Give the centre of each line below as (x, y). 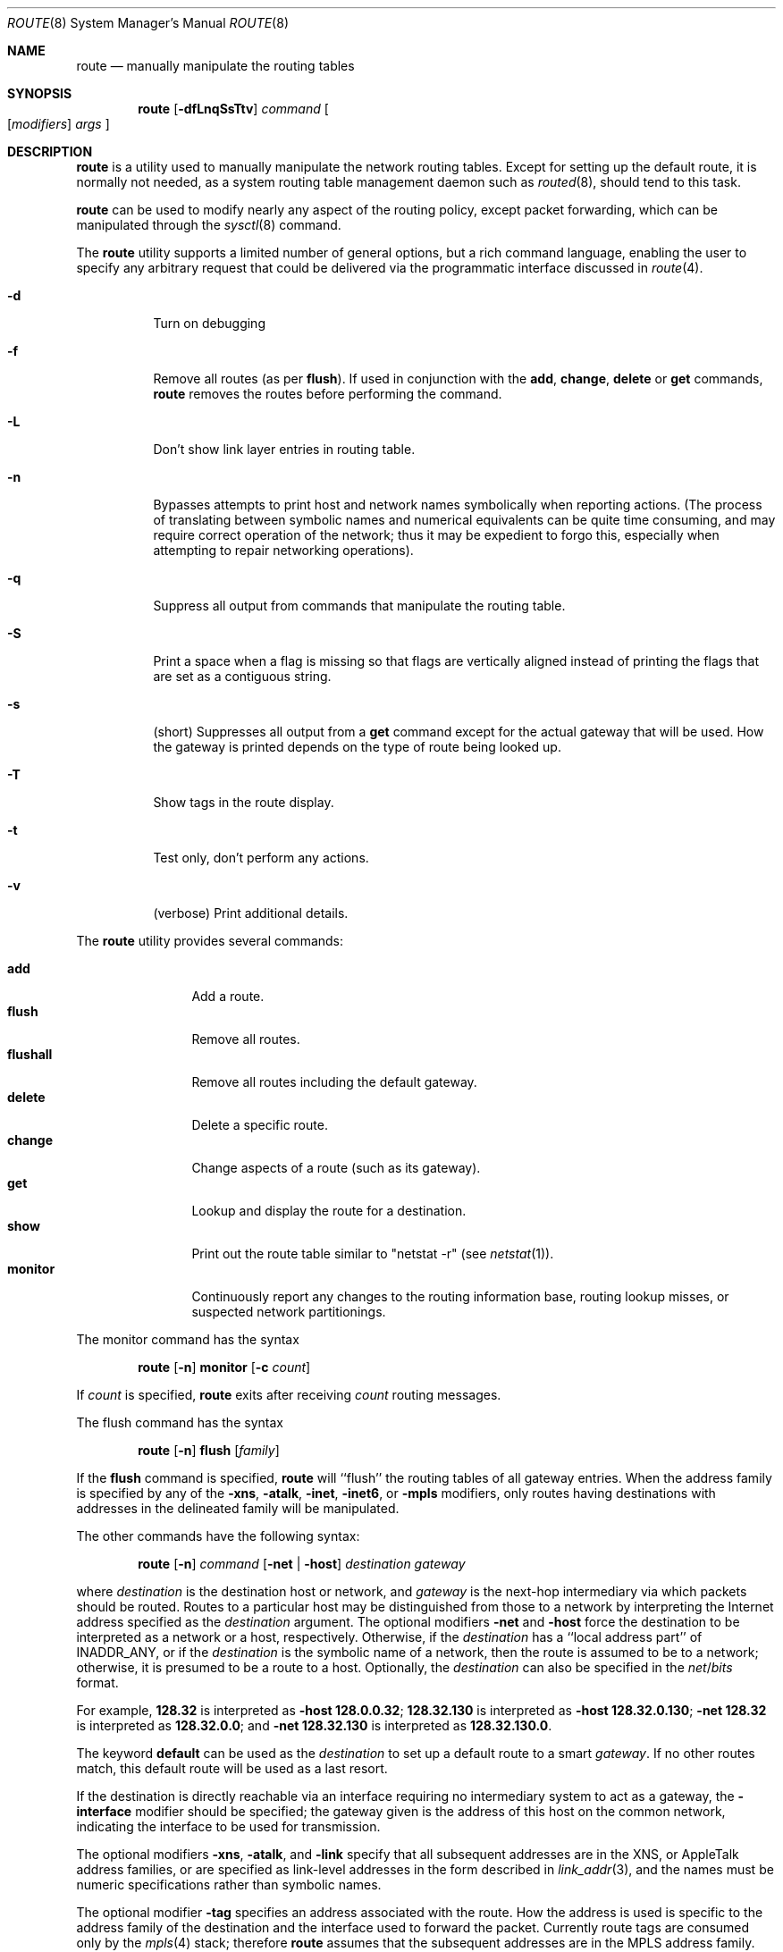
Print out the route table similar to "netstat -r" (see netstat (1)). (373, 1254)
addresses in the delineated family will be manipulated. (238, 1508)
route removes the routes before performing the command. (328, 394)
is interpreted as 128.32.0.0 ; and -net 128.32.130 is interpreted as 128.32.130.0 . (314, 1725)
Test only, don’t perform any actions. (261, 858)
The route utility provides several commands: (210, 941)
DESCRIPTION (50, 151)
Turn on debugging (209, 323)
